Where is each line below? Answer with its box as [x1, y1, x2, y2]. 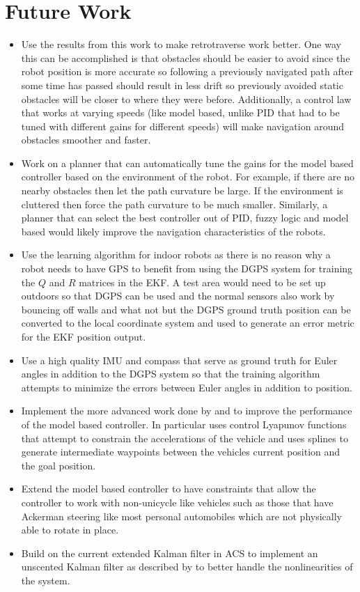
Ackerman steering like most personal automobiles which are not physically [21, 508, 342, 523]
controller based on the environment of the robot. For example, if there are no [21, 169, 354, 184]
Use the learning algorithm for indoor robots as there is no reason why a [21, 247, 331, 262]
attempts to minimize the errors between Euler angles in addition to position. [21, 380, 352, 394]
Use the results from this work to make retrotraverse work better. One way [21, 37, 341, 52]
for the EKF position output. [21, 329, 146, 343]
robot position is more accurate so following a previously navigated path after [21, 64, 353, 79]
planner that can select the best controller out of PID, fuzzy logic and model [21, 210, 349, 225]
